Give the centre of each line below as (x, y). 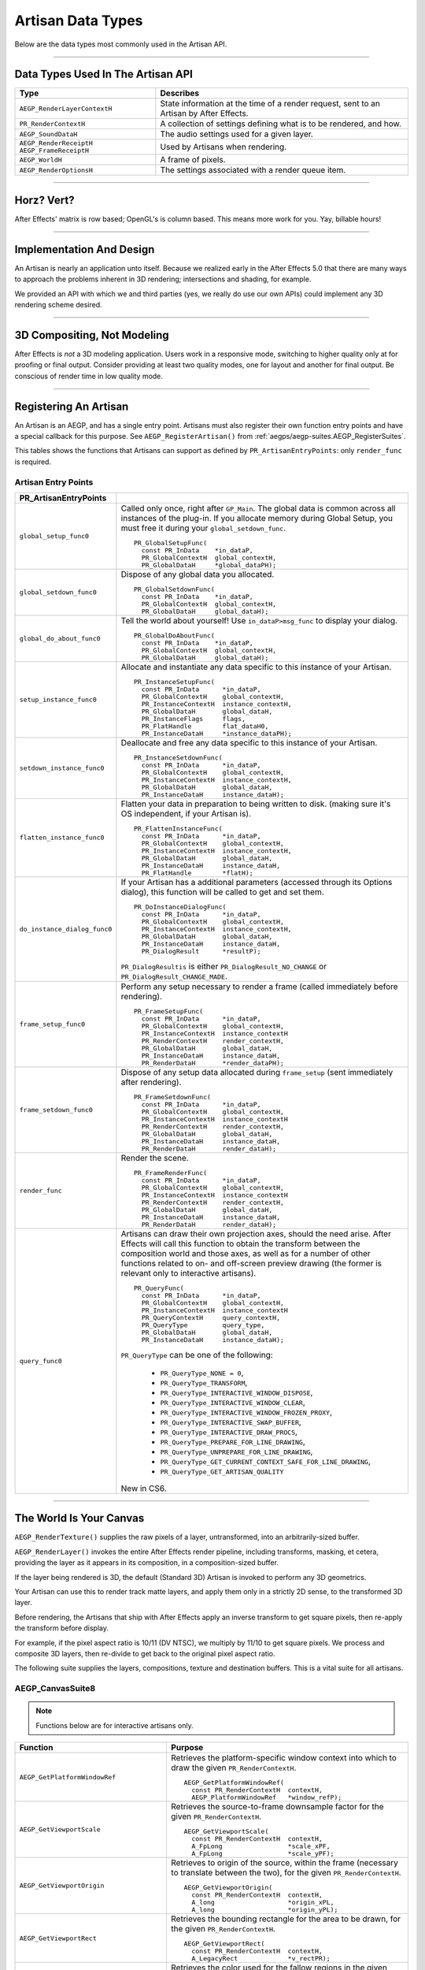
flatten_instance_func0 (62, 838)
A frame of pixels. (193, 160)
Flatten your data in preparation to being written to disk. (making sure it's (256, 804)
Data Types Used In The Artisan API (103, 74)
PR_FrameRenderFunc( (171, 1173)
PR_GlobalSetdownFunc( (175, 589)
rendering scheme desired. (58, 305)
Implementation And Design (85, 249)
